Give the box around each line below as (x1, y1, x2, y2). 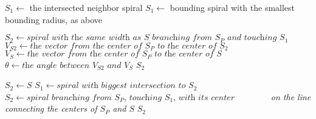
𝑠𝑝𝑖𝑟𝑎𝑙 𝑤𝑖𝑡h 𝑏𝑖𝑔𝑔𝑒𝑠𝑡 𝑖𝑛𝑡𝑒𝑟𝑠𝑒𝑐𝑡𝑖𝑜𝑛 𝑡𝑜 (57, 81, 186, 90)
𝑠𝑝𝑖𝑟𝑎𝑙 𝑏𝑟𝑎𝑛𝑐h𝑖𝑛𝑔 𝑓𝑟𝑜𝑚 (27, 93, 112, 102)
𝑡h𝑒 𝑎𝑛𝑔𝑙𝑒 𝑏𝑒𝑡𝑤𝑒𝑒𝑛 (22, 61, 90, 70)
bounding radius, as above (5, 13, 103, 25)
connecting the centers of (5, 102, 97, 115)
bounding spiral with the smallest (170, 1, 295, 13)
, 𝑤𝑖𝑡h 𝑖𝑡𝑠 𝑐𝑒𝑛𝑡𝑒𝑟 (173, 93, 235, 102)
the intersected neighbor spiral (29, 1, 143, 13)
